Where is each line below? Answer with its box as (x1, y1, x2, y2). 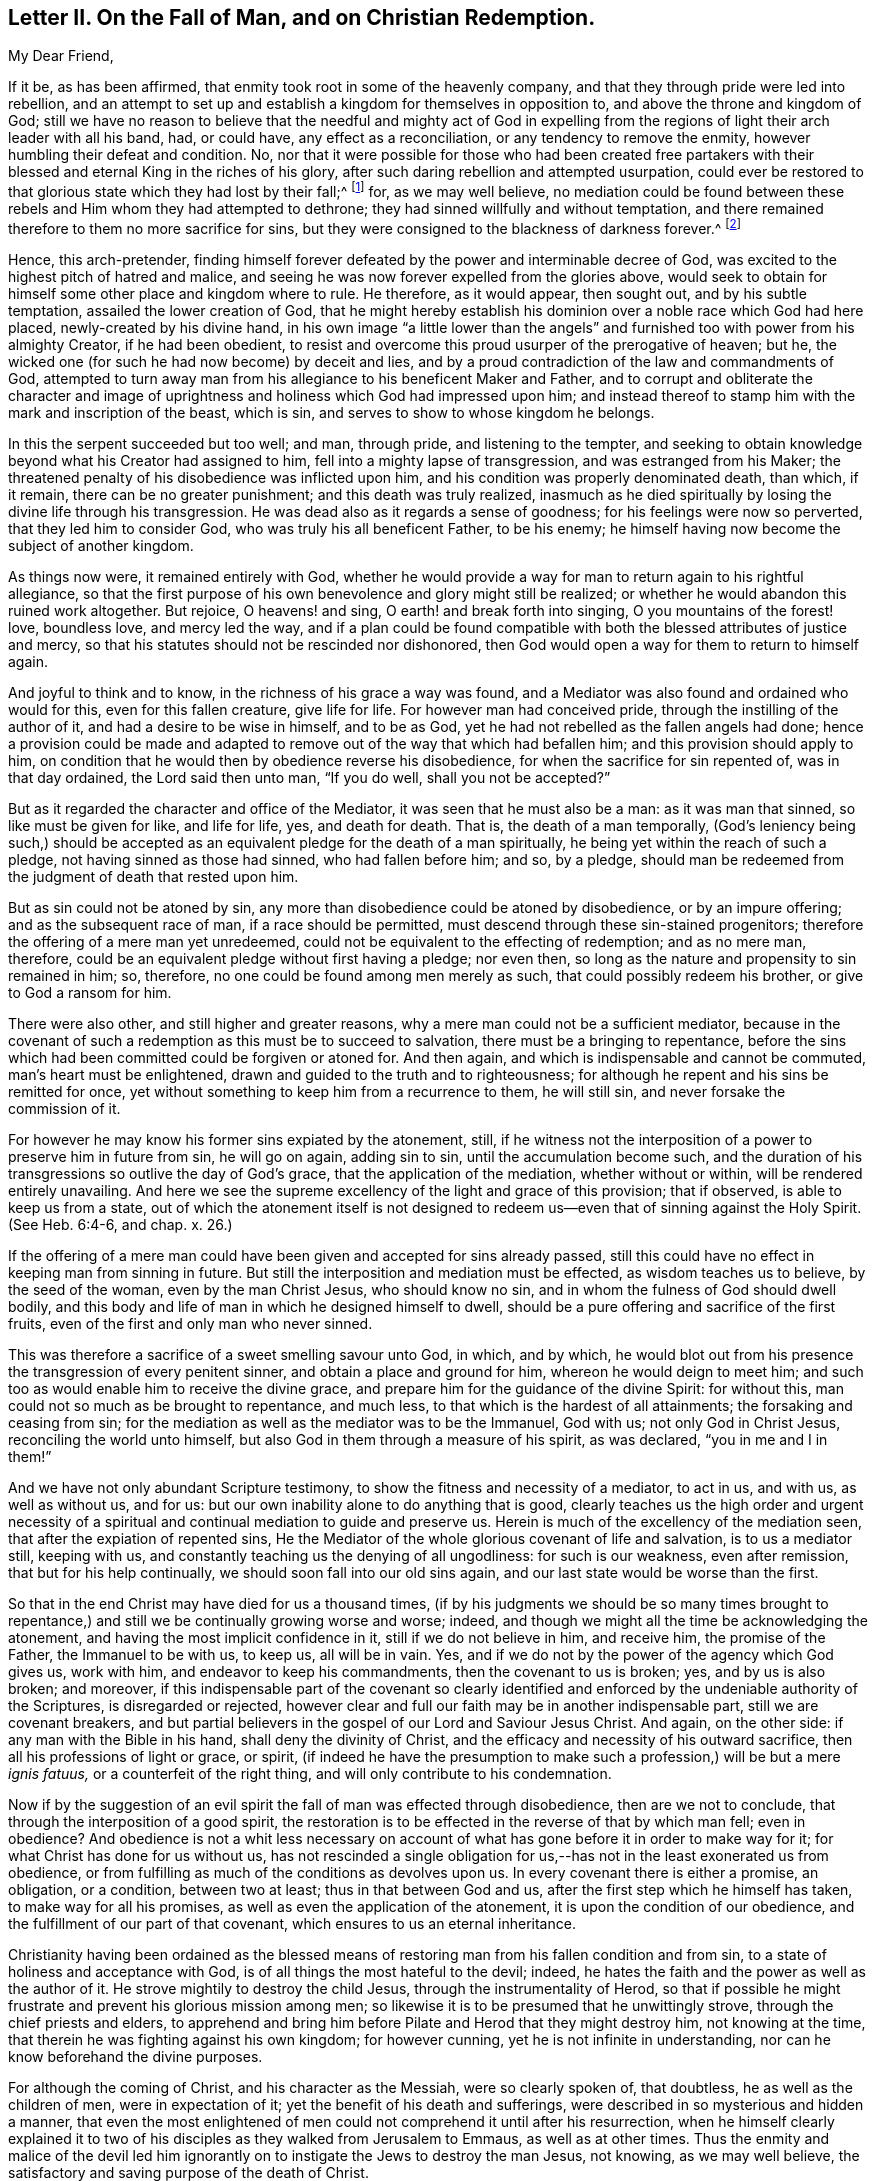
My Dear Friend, (8, 47, 114, 65)
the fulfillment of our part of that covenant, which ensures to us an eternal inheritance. (8, 1914, 576, 1932)
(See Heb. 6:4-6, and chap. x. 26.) (8, 1215, 233, 1233)
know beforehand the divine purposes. (8, 2047, 263, 2065)
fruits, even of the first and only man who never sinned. (8, 1314, 373, 1332)
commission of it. (8, 1099, 121, 1117)
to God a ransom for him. (8, 983, 172, 1001)
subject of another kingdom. (8, 536, 194, 554)
